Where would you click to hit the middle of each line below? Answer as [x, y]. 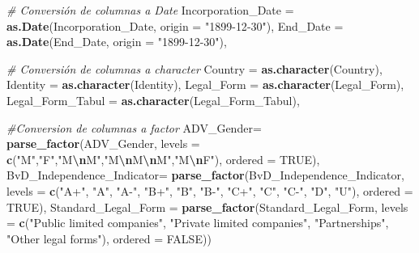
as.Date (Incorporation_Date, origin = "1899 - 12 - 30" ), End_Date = [175, 25]
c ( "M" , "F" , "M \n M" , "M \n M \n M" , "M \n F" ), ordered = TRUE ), [163, 159]
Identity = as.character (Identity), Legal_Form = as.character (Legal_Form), [205, 84]
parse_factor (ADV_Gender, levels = [103, 143]
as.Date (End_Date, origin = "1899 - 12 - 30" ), [117, 42]
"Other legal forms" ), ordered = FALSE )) [109, 238]
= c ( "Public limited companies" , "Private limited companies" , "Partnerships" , [198, 223]
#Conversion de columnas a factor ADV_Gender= [134, 127]
